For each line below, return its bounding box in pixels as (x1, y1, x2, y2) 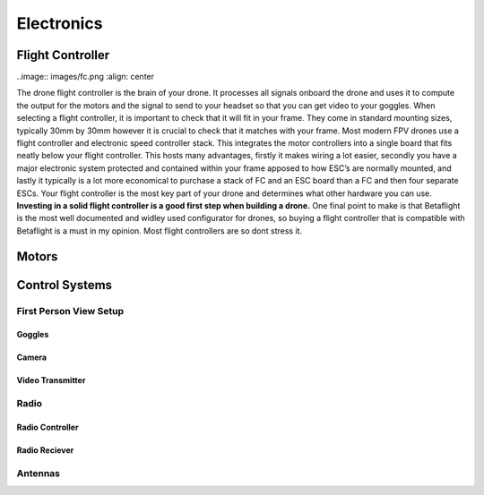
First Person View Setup (16, 304, 125, 317)
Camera (16, 352, 48, 363)
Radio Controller (16, 422, 80, 432)
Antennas (16, 466, 61, 479)
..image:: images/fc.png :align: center (16, 72, 155, 82)
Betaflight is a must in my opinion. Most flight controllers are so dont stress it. (16, 225, 303, 236)
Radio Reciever (16, 444, 74, 456)
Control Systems (16, 277, 112, 293)
